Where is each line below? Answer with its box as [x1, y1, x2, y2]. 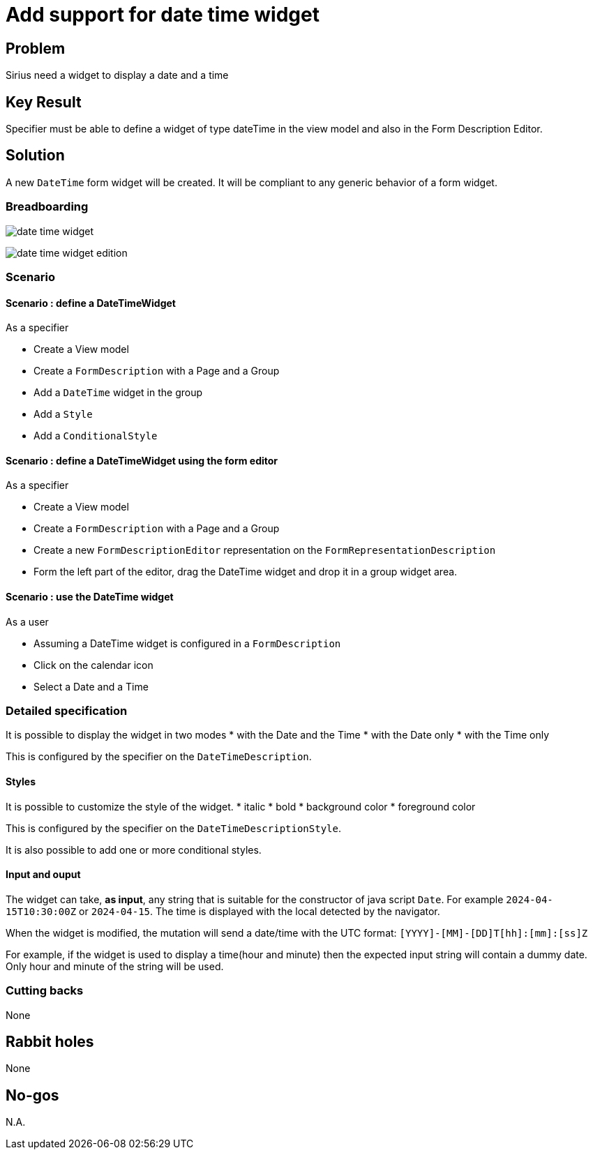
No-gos [6, 1086, 59, 1104]
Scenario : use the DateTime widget [6, 591, 174, 603]
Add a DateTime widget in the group [33, 386, 203, 399]
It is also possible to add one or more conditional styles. [6, 843, 262, 856]
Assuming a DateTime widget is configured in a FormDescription [33, 637, 341, 649]
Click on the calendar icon [33, 658, 153, 671]
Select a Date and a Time [33, 680, 149, 693]
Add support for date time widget [6, 3, 320, 27]
